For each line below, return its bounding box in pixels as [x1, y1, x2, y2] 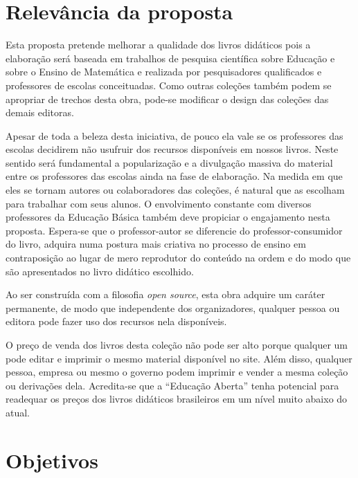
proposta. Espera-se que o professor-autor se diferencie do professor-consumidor [6, 223, 343, 237]
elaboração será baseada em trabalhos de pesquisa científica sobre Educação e [6, 50, 335, 65]
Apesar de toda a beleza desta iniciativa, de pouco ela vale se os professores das [6, 128, 343, 143]
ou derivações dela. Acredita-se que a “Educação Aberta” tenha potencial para [6, 378, 339, 392]
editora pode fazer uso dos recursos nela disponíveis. [6, 314, 227, 329]
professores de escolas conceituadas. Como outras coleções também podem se [6, 77, 332, 92]
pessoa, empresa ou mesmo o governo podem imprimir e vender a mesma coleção [6, 365, 348, 379]
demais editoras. [6, 105, 74, 120]
